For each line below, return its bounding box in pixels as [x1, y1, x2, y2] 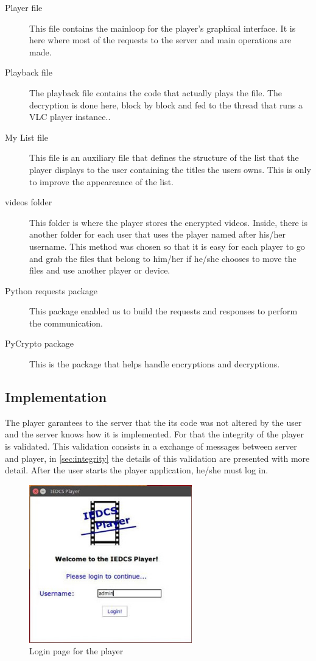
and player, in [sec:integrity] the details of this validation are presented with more [5, 451, 310, 464]
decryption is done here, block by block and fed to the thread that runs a [29, 98, 303, 111]
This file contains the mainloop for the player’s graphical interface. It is [29, 21, 296, 34]
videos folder [5, 196, 52, 208]
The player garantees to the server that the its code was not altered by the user [5, 415, 302, 428]
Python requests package [5, 284, 98, 297]
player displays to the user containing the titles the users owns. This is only [29, 163, 311, 175]
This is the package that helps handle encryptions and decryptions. [29, 358, 280, 370]
